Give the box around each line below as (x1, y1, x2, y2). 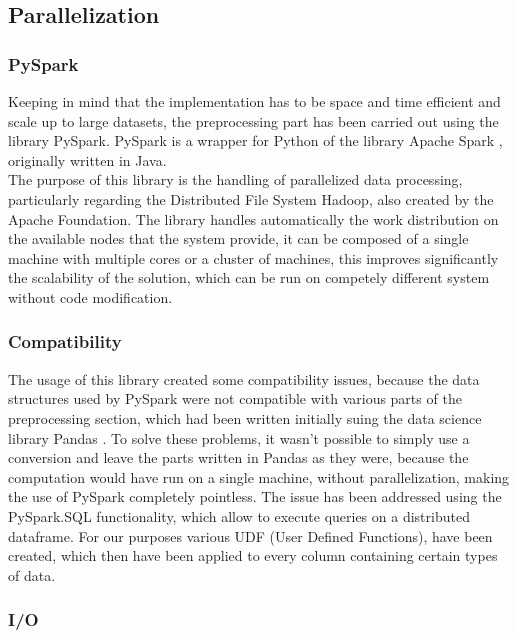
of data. (8, 564, 56, 585)
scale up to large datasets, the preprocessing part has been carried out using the (8, 110, 499, 131)
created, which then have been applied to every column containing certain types (8, 545, 498, 566)
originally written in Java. (8, 149, 167, 170)
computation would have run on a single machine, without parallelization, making (8, 466, 510, 487)
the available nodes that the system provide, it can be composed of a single (8, 228, 469, 249)
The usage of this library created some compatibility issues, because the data (8, 368, 480, 389)
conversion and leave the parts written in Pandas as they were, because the (8, 447, 469, 468)
